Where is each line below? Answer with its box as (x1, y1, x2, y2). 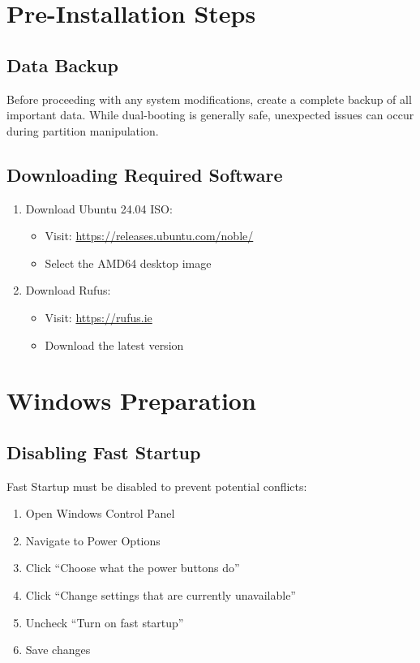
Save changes (25, 641, 91, 658)
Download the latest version (45, 336, 184, 353)
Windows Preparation (6, 384, 256, 417)
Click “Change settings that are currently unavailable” (25, 587, 296, 604)
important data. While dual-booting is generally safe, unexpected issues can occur (6, 106, 414, 123)
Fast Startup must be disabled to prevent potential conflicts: (6, 477, 307, 494)
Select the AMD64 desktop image (45, 254, 212, 271)
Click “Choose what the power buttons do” (25, 559, 240, 576)
